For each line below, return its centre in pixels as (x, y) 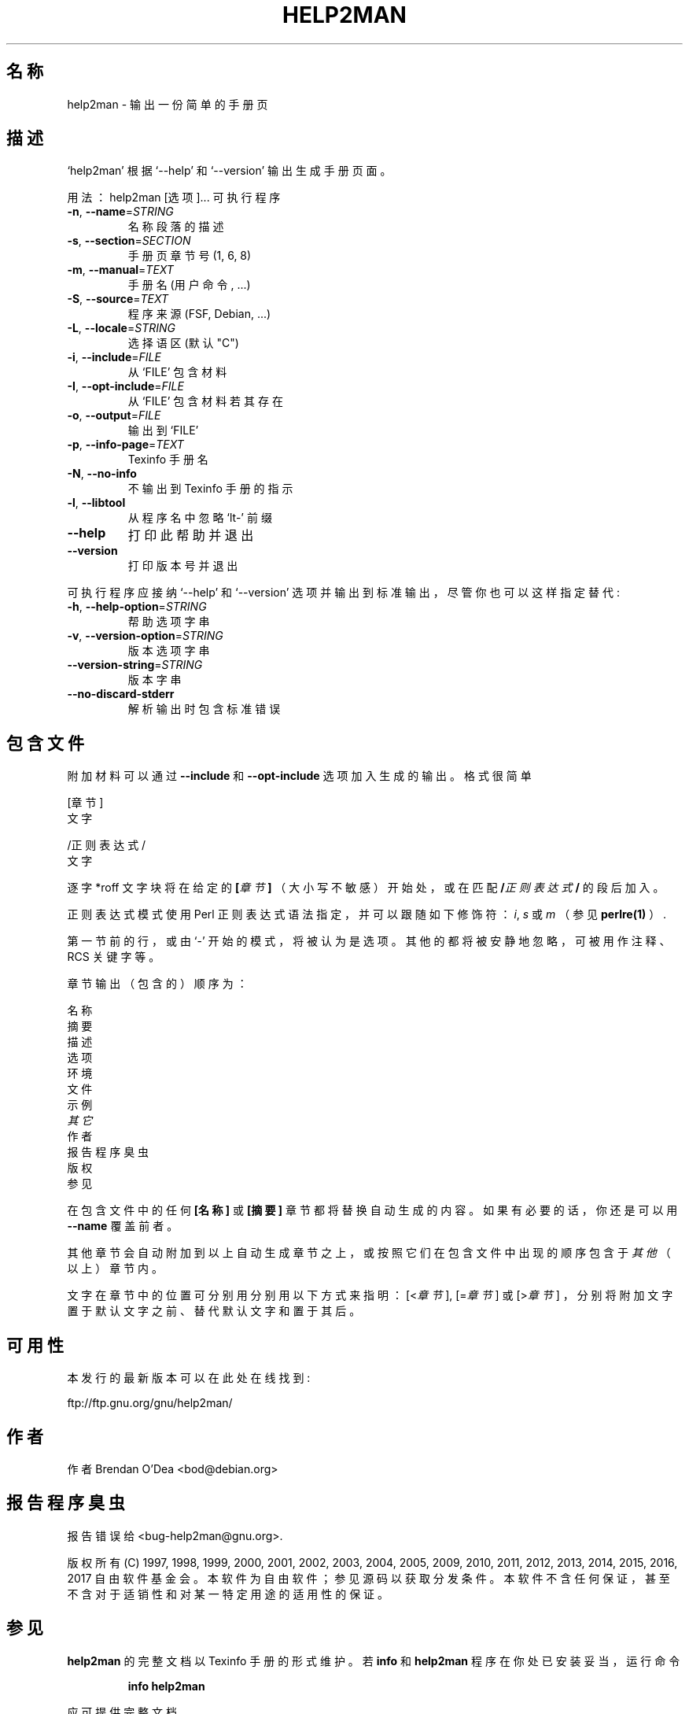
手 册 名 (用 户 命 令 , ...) (189, 285)
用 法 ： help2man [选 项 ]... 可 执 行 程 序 (174, 198)
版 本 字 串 (155, 680)
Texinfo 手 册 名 (168, 460)
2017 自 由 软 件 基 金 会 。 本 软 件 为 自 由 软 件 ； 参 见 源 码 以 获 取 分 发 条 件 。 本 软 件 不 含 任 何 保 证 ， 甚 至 (368, 1578)
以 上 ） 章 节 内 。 (115, 1269)
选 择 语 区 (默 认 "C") (183, 343)
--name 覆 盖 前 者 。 (123, 1226)
